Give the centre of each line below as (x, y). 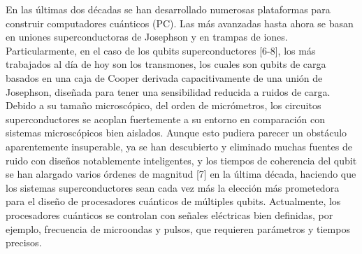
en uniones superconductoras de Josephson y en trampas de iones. (147, 37)
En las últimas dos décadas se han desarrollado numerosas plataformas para (168, 9)
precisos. (24, 242)
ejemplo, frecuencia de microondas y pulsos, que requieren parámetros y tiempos (178, 228)
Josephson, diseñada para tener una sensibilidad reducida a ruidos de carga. (168, 91)
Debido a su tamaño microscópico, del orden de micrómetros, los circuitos (164, 105)
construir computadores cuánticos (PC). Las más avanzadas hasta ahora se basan (180, 23)
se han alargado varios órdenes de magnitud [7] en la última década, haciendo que (181, 174)
